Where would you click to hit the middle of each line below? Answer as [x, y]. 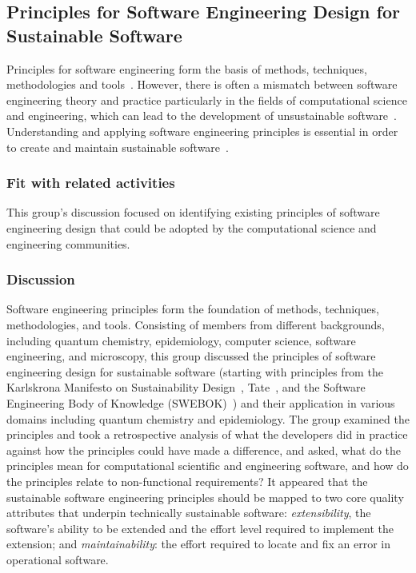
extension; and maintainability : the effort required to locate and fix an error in [199, 544]
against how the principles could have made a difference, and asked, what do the [204, 450]
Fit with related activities [91, 183]
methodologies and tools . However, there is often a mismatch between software [202, 84]
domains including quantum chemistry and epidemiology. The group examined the [208, 418]
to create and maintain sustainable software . [118, 147]
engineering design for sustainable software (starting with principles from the [195, 371]
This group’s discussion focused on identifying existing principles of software [193, 212]
